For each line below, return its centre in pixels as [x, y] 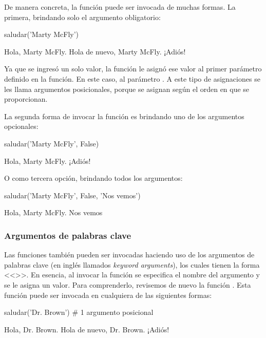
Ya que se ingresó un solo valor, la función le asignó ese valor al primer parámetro [133, 69]
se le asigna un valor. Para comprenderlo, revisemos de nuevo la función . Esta [128, 284]
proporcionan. [26, 99]
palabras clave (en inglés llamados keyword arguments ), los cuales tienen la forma [132, 264]
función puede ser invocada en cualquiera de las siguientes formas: [108, 295]
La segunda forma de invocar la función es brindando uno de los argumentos [124, 116]
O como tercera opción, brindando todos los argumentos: [93, 178]
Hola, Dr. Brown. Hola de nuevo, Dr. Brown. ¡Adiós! [87, 329]
